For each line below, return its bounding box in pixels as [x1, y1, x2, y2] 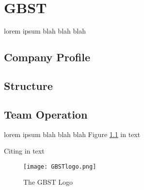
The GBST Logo [23, 177, 73, 187]
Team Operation [4, 106, 88, 121]
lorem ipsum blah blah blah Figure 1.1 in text [4, 129, 141, 139]
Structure [4, 78, 53, 93]
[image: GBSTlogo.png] [23, 163, 96, 170]
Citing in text [4, 146, 45, 156]
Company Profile [4, 50, 91, 65]
